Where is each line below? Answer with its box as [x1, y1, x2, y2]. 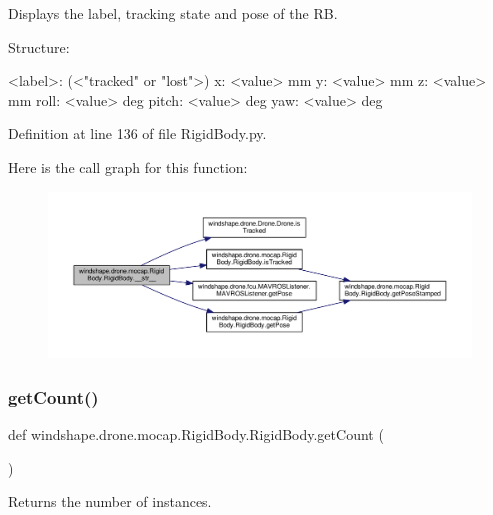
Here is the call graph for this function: [8, 156, 248, 177]
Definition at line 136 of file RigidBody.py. [8, 123, 267, 144]
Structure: [8, 36, 70, 57]
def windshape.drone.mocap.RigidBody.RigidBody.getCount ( [8, 424, 384, 445]
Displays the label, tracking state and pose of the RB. [8, 3, 338, 23]
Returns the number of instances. [8, 491, 212, 512]
